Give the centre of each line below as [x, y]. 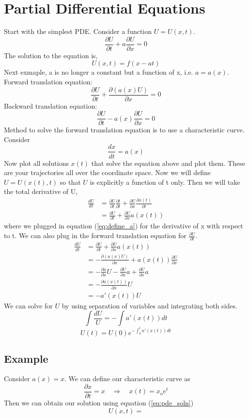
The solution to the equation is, [51, 55]
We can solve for [28, 305]
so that [70, 182]
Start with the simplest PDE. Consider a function [78, 31]
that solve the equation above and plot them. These [168, 163]
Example [26, 358]
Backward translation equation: [51, 105]
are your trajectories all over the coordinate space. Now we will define [107, 172]
